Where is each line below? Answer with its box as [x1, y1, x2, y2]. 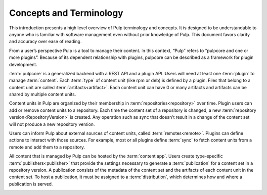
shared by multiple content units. [9, 92, 76, 97]
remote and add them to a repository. [9, 144, 85, 150]
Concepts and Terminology [9, 7, 124, 18]
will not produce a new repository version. [9, 121, 95, 127]
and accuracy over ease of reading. [9, 39, 82, 45]
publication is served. [9, 181, 53, 187]
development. [9, 61, 37, 67]
